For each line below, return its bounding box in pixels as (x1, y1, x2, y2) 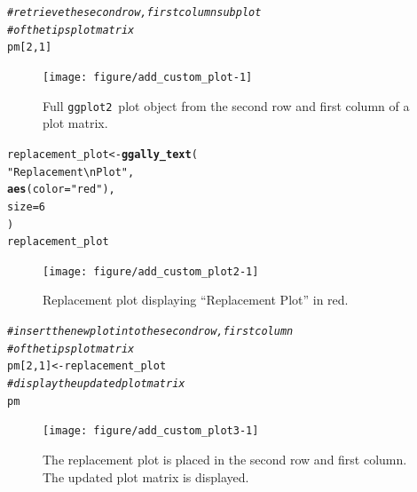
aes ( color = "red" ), (7, 183, 115, 196)
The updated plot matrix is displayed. (43, 467, 249, 486)
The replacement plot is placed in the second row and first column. (43, 450, 407, 468)
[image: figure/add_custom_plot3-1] (43, 425, 259, 438)
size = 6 (7, 200, 45, 213)
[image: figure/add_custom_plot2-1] (43, 265, 259, 278)
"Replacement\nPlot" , (7, 165, 135, 179)
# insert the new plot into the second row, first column (7, 325, 294, 338)
